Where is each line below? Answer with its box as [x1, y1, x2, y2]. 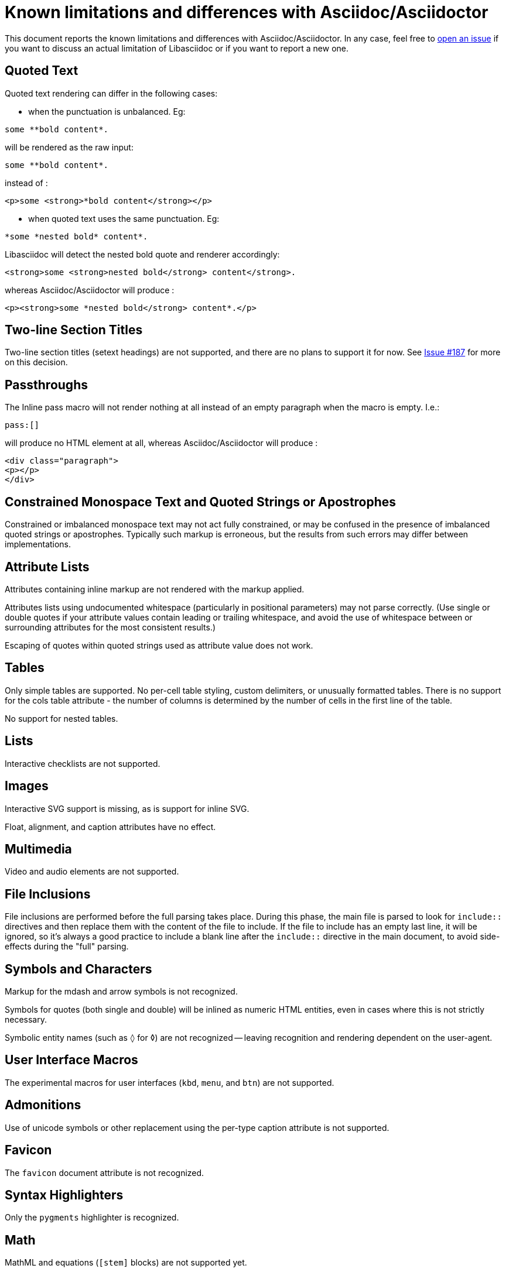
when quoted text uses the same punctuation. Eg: [28, 213, 220, 224]
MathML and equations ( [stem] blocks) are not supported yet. [5, 1257, 247, 1268]
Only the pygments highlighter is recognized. [5, 1212, 179, 1223]
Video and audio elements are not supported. [5, 866, 179, 877]
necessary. [5, 1014, 47, 1025]
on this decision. [5, 357, 68, 368]
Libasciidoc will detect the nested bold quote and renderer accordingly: [5, 249, 280, 259]
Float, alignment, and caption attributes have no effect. [5, 821, 216, 832]
